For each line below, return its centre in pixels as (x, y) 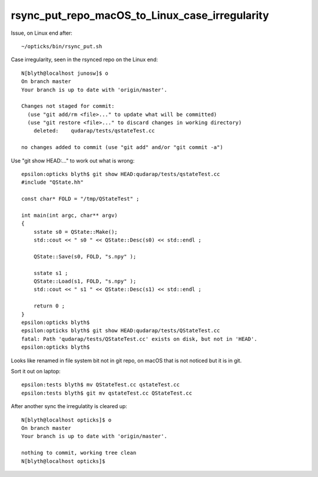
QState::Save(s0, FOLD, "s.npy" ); (85, 256)
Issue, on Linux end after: (42, 33)
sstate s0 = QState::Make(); (75, 232)
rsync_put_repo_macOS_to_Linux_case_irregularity (140, 15)
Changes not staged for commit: (68, 106)
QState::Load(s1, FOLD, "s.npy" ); (85, 281)
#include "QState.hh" (52, 182)
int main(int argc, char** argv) (69, 215)
